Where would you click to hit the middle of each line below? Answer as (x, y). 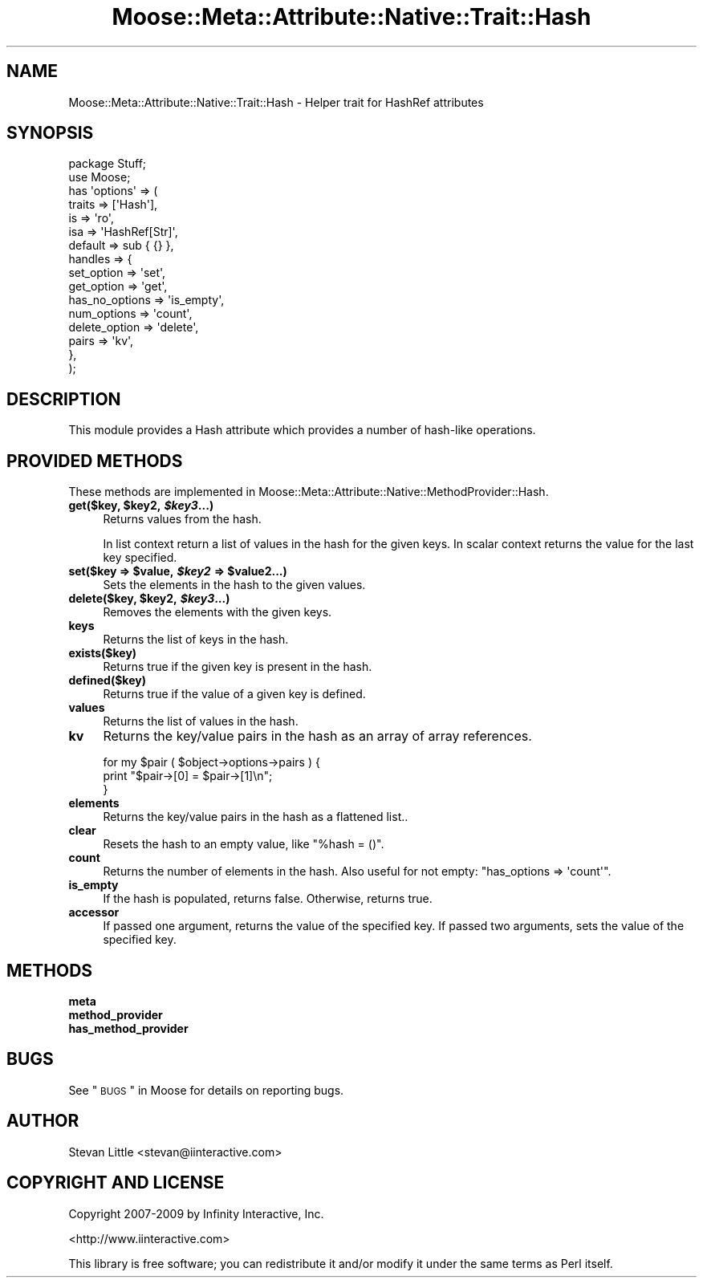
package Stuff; (108, 164)
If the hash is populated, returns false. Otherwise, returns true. (268, 899)
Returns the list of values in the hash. (201, 721)
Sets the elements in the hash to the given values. (234, 585)
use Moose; (100, 177)
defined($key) (107, 681)
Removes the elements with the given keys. (217, 612)
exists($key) (103, 653)
